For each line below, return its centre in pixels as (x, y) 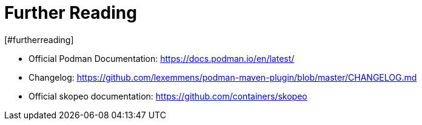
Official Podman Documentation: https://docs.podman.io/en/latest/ (162, 58)
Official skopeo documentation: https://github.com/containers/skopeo (168, 96)
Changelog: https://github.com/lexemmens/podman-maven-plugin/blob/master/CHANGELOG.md (223, 77)
